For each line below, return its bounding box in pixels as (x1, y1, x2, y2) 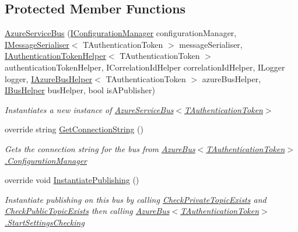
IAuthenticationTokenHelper (5, 50, 106, 62)
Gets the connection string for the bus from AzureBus (5, 142, 195, 154)
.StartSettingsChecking (5, 216, 85, 228)
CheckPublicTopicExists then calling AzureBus (5, 205, 170, 217)
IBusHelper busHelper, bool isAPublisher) (5, 84, 155, 96)
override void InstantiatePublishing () (5, 174, 139, 186)
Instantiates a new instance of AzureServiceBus (5, 103, 174, 115)
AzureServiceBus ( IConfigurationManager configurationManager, (5, 27, 237, 39)
